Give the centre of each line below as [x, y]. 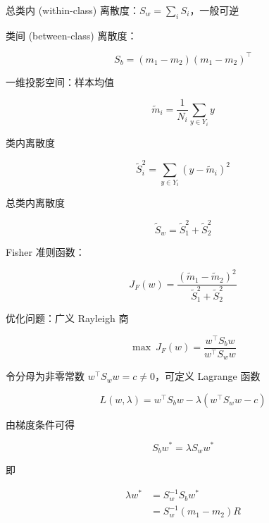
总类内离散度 [35, 203]
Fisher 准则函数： [45, 251]
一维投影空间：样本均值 [60, 81]
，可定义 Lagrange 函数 [207, 376]
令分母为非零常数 [45, 376]
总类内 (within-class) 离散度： [73, 10]
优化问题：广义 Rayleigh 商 [67, 318]
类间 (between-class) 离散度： [71, 35]
